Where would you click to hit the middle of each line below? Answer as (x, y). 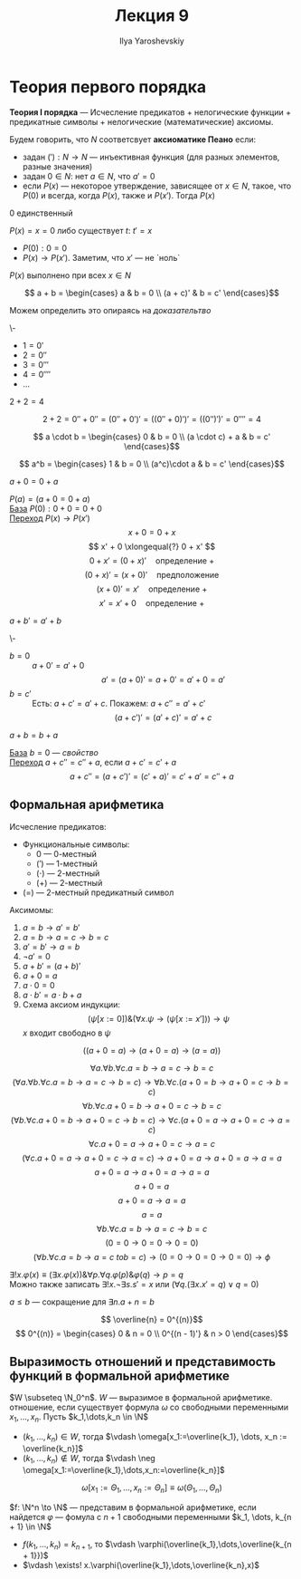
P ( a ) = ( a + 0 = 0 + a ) (50, 498)
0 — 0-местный (66, 853)
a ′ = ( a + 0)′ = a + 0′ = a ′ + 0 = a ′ (163, 679)
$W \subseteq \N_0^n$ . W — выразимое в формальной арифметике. (141, 1398)
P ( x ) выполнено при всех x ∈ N (70, 275)
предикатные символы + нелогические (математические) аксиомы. (141, 121)
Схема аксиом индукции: (71, 1004)
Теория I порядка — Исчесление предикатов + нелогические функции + (150, 112)
